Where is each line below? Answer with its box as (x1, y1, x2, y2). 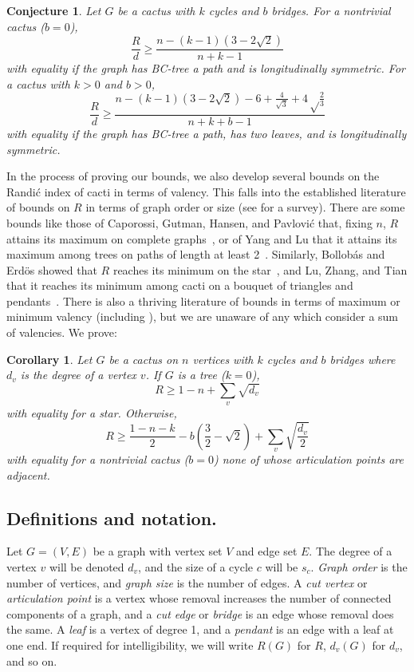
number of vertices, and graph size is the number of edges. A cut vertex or (6, 574, 368, 591)
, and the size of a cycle (138, 559, 254, 575)
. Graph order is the (310, 559, 408, 575)
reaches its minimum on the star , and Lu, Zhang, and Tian (112, 261, 408, 278)
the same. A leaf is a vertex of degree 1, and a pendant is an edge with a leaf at (6, 621, 394, 638)
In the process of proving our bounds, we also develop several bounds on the (6, 168, 380, 184)
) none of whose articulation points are (213, 451, 404, 468)
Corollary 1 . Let (6, 350, 93, 367)
